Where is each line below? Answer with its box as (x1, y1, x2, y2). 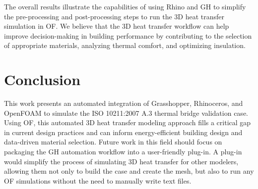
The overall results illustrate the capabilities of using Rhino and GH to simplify (4, 1, 246, 11)
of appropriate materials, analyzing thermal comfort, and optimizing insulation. (4, 40, 246, 50)
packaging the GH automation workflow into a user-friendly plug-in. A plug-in (4, 146, 242, 157)
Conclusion (4, 69, 81, 90)
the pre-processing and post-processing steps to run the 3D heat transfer (4, 11, 224, 21)
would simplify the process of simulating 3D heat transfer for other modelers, (4, 156, 239, 166)
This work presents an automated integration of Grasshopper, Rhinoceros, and (4, 98, 243, 108)
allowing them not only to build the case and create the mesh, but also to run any (4, 166, 254, 176)
